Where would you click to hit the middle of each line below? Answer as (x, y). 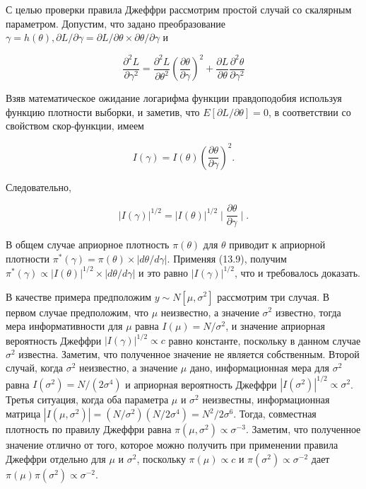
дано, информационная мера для (259, 368)
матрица (23, 414)
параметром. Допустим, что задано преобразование (116, 23)
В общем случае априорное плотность (88, 244)
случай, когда (34, 368)
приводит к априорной (277, 244)
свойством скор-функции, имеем (75, 126)
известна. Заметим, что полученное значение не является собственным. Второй (189, 353)
